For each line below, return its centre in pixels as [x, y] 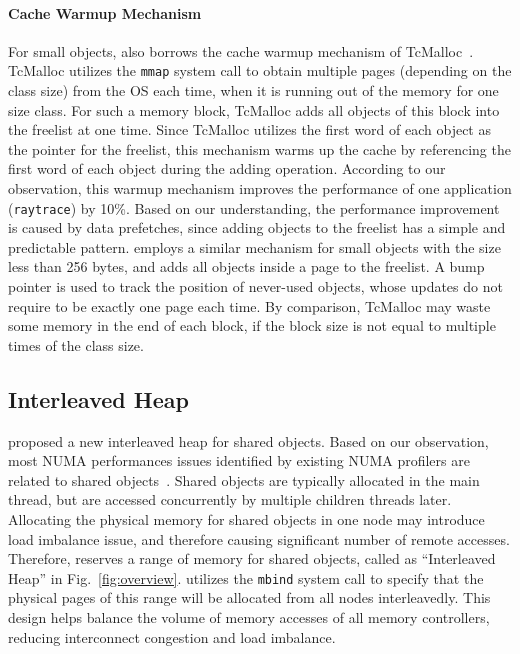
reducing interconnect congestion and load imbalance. [172, 636]
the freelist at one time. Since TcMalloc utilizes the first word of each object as [249, 129]
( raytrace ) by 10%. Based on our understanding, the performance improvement [254, 207]
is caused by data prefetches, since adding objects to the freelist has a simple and [257, 227]
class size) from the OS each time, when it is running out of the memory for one [253, 90]
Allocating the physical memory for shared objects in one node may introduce [246, 519]
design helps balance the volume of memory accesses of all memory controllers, [249, 617]
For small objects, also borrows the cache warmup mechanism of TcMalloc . [241, 50]
